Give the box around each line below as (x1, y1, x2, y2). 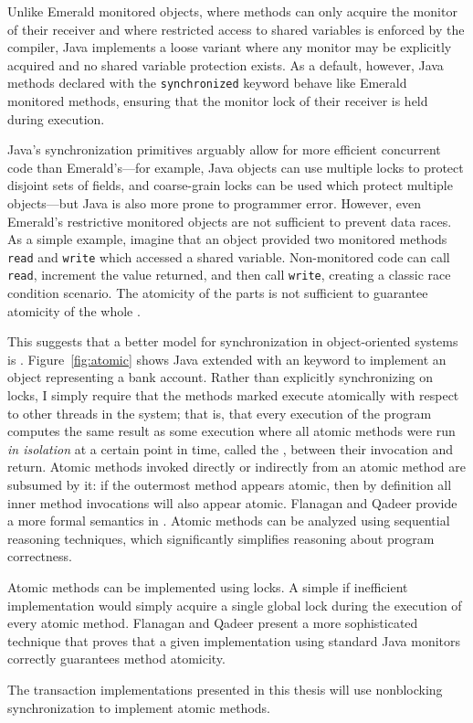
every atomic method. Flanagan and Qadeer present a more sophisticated (7, 613, 418, 633)
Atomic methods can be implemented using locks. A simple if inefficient (7, 578, 408, 596)
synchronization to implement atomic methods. (7, 697, 270, 717)
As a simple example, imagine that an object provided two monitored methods (7, 229, 447, 249)
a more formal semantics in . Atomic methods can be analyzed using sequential (7, 511, 450, 530)
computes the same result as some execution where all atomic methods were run (7, 421, 456, 441)
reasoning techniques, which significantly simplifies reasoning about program (7, 528, 435, 548)
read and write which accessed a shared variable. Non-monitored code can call (7, 247, 450, 266)
